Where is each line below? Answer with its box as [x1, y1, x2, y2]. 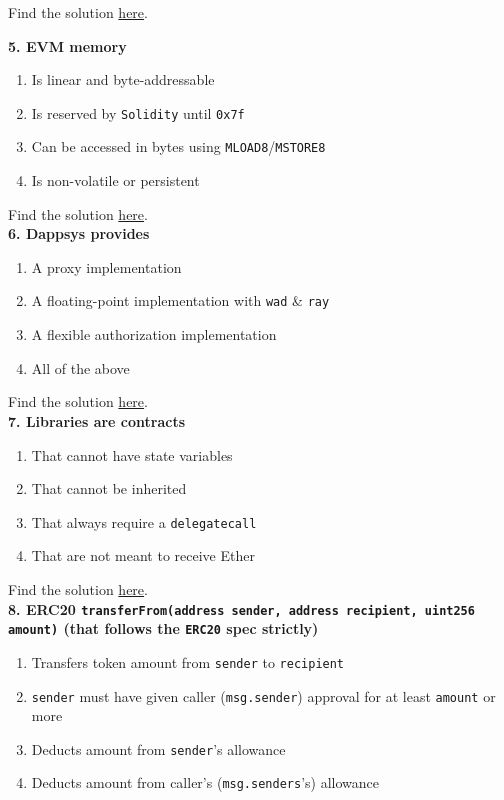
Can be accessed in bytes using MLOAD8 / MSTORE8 [31, 136, 326, 157]
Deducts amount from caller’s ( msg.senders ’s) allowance [31, 772, 379, 793]
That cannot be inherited [31, 478, 187, 499]
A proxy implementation [31, 256, 182, 277]
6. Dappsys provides [8, 223, 150, 244]
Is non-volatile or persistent [31, 170, 200, 191]
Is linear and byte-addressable [31, 69, 215, 90]
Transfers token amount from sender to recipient [31, 651, 345, 672]
